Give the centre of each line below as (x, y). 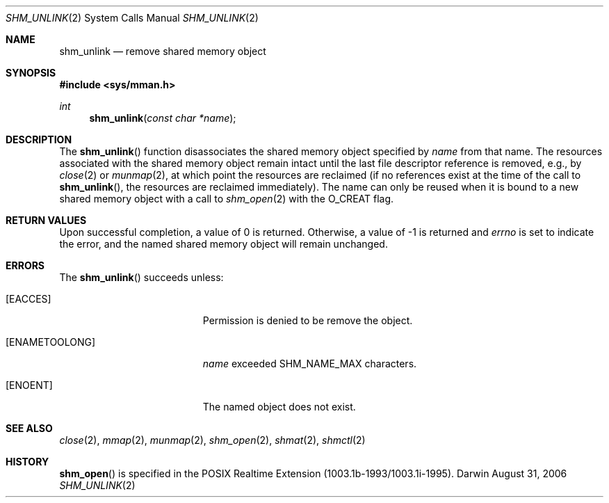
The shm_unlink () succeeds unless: (141, 277)
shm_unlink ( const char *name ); (163, 118)
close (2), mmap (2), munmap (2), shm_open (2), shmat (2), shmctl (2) (212, 440)
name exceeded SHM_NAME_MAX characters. (310, 364)
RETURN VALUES (46, 220)
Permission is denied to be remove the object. (308, 320)
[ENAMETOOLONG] (51, 342)
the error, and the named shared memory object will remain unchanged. (224, 244)
